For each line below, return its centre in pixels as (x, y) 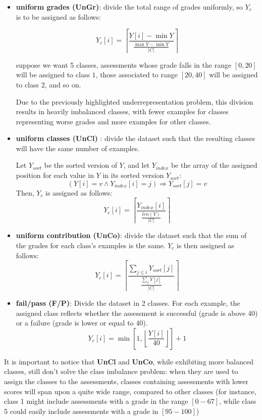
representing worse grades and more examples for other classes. (113, 121)
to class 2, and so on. (48, 84)
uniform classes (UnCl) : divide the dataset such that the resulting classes (136, 138)
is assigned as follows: (79, 192)
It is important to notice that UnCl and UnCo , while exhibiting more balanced (129, 361)
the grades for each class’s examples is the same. (91, 245)
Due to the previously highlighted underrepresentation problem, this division (135, 101)
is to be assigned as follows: (58, 16)
